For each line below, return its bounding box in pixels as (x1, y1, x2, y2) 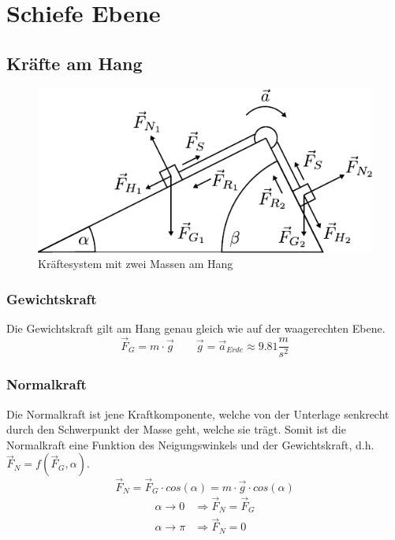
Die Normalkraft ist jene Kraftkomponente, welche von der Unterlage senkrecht (6, 405, 389, 422)
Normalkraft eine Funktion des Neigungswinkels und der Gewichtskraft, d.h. (6, 436, 375, 452)
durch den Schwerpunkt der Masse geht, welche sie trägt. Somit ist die (6, 421, 346, 438)
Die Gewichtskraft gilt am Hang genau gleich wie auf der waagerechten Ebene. (6, 319, 386, 336)
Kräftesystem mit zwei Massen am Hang (38, 255, 233, 272)
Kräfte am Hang (6, 50, 143, 75)
